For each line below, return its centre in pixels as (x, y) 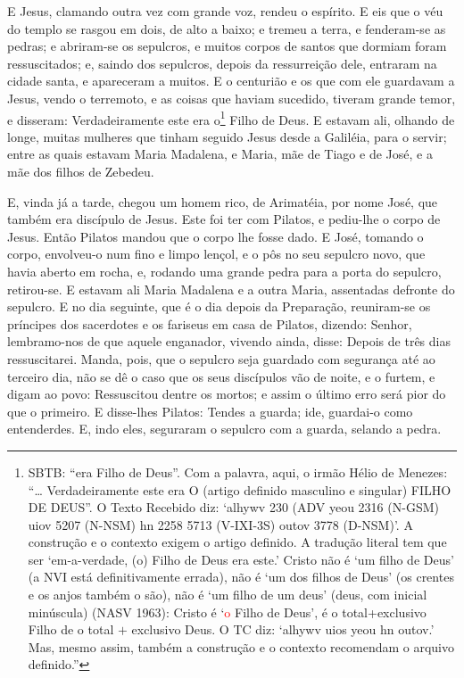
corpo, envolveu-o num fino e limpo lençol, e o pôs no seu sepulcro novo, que (216, 254)
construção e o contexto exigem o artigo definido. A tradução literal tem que (237, 542)
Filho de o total (71, 629)
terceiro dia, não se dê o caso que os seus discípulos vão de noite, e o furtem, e (221, 376)
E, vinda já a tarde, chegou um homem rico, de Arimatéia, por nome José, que (223, 201)
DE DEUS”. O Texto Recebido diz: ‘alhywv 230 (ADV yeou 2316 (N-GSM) (233, 507)
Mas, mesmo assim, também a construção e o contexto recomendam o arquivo (241, 646)
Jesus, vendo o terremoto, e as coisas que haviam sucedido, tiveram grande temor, (232, 98)
